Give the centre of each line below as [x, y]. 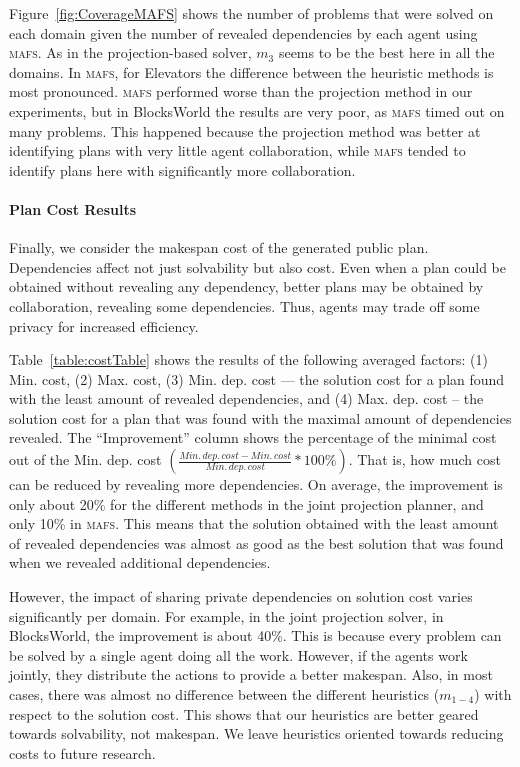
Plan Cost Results [73, 208]
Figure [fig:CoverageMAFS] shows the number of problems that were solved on [251, 13]
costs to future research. [82, 752]
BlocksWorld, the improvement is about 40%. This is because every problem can [255, 635]
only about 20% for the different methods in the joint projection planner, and [246, 503]
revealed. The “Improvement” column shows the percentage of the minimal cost [253, 437]
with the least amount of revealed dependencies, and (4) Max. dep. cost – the [246, 398]
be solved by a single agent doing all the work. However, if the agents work [238, 654]
